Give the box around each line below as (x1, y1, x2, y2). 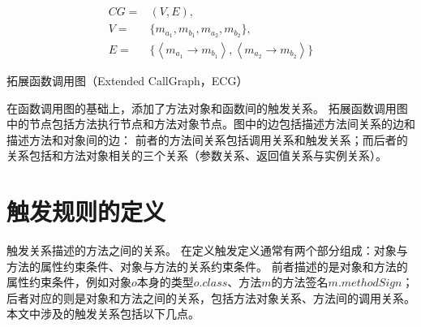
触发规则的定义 (6, 195, 166, 228)
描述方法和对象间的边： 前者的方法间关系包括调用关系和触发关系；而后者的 (6, 131, 408, 148)
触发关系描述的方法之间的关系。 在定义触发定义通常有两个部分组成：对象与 (6, 242, 408, 259)
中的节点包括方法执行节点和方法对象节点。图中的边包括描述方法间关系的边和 (6, 115, 415, 132)
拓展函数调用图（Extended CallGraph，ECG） (6, 71, 248, 88)
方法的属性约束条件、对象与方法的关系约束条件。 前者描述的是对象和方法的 (6, 257, 408, 274)
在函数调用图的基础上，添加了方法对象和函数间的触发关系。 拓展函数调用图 (6, 99, 408, 116)
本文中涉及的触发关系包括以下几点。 (6, 305, 200, 322)
